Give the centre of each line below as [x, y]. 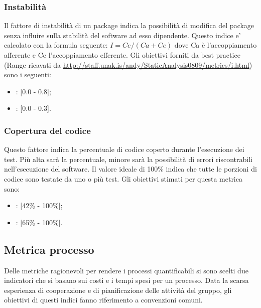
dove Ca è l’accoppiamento [216, 45]
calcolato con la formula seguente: [56, 45]
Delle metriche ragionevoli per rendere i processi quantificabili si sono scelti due [126, 270]
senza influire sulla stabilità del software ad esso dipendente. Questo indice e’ [122, 35]
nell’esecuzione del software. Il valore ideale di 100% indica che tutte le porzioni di [130, 169]
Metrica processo [49, 249]
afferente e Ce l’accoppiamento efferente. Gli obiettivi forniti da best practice [122, 55]
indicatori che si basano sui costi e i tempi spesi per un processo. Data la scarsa [126, 280]
